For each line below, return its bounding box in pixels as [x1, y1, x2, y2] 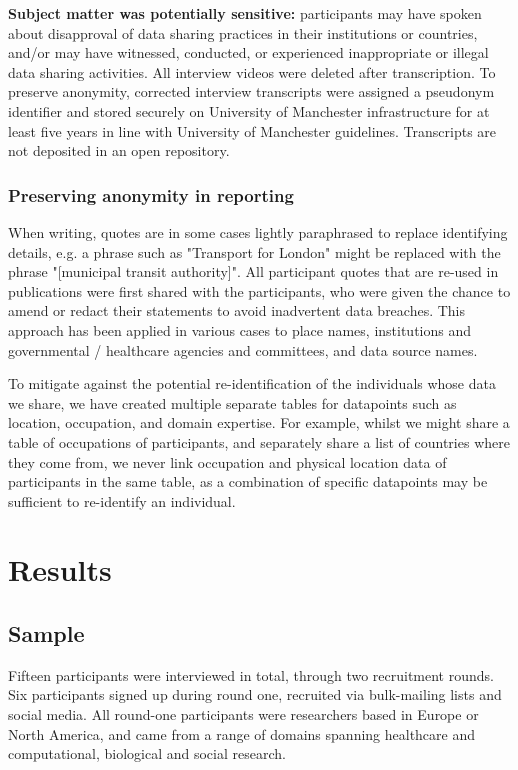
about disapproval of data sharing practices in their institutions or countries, [8, 22, 478, 43]
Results [8, 549, 112, 590]
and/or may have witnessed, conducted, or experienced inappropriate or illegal [8, 42, 489, 63]
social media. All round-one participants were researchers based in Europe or [8, 704, 479, 725]
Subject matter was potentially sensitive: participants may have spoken [8, 3, 482, 23]
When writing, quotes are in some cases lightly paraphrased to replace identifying [8, 221, 508, 242]
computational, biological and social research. [8, 743, 286, 764]
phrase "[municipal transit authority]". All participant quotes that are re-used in [8, 261, 499, 282]
